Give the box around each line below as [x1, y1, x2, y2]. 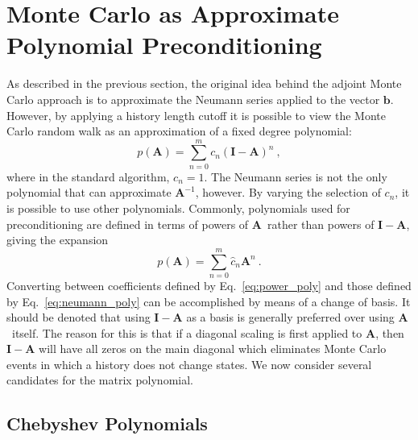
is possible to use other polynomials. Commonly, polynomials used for [6, 200, 350, 216]
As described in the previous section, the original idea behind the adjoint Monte [6, 75, 402, 92]
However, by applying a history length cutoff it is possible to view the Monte [6, 106, 386, 123]
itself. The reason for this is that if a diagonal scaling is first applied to [11, 324, 362, 341]
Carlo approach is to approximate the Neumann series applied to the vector [6, 90, 380, 107]
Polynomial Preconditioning [6, 28, 322, 61]
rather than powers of [267, 215, 375, 232]
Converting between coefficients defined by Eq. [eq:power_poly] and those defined [6, 276, 412, 293]
